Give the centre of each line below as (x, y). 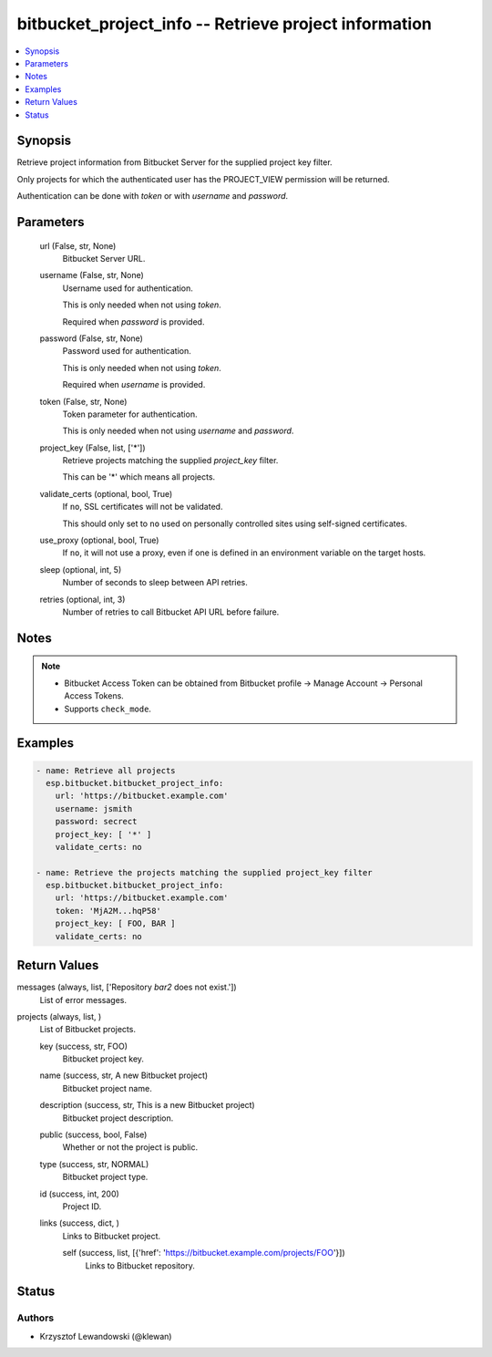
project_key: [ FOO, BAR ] (116, 924)
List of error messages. (83, 1000)
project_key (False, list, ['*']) (92, 448)
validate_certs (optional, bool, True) (106, 493)
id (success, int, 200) (80, 1194)
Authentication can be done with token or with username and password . (153, 196)
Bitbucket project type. (105, 1177)
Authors (36, 1318)
